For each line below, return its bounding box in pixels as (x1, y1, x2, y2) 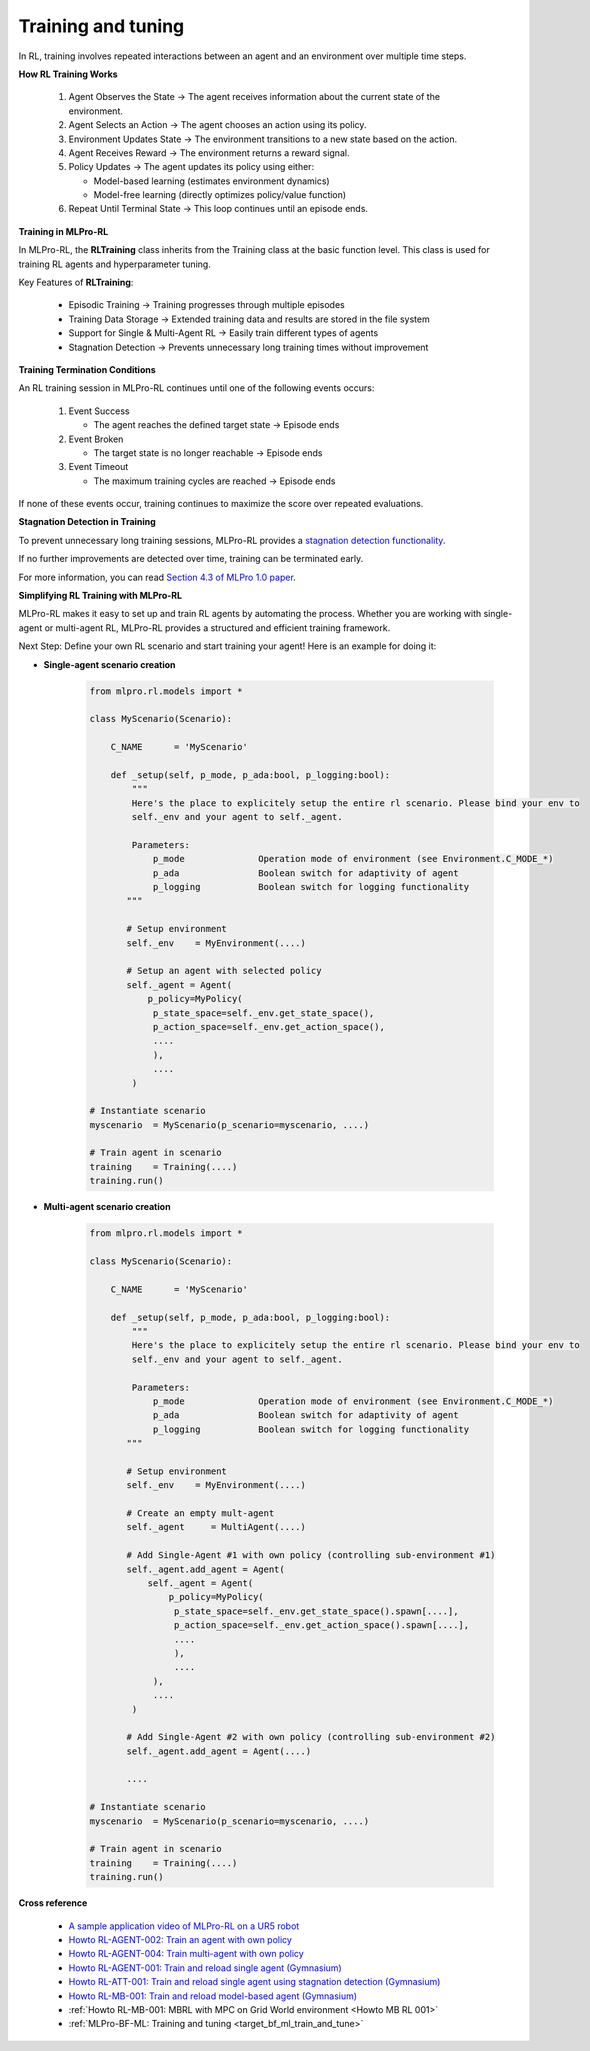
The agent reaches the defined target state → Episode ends (93, 419, 340, 431)
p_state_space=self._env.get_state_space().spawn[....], (173, 1605, 459, 1617)
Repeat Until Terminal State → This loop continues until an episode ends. (68, 203, 369, 215)
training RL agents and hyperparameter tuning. (18, 258, 212, 270)
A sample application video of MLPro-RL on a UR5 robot (68, 1920, 300, 1932)
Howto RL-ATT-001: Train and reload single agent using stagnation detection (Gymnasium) (68, 1976, 441, 1988)
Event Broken (68, 433, 124, 445)
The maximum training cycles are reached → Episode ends (93, 475, 336, 487)
